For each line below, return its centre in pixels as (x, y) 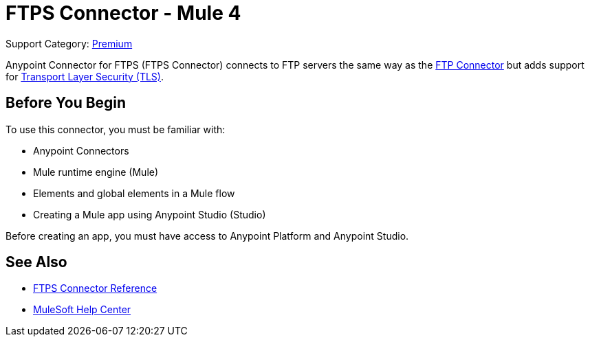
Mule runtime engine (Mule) (96, 172)
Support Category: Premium (69, 43)
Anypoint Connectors (81, 150)
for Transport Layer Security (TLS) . (85, 76)
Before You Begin (66, 103)
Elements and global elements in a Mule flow (134, 193)
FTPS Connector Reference (95, 288)
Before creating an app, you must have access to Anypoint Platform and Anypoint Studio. (207, 236)
